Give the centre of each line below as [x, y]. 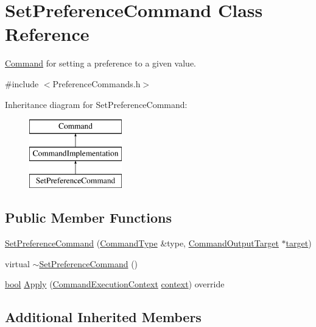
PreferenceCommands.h [97, 83]
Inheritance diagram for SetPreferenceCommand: [96, 104]
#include [22, 83]
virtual [17, 263]
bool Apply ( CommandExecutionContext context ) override [115, 284]
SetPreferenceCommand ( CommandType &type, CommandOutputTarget [142, 243]
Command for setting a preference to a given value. [101, 63]
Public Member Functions [88, 217]
